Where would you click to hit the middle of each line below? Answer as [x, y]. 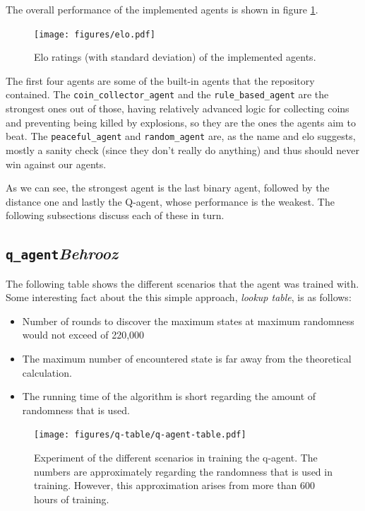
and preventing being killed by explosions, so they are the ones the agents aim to [181, 122]
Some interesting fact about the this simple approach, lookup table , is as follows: [179, 297]
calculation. [47, 372]
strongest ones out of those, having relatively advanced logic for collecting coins [178, 108]
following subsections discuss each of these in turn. [115, 215]
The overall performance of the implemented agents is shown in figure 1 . [162, 9]
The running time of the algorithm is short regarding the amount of [169, 396]
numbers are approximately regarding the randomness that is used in [183, 471]
